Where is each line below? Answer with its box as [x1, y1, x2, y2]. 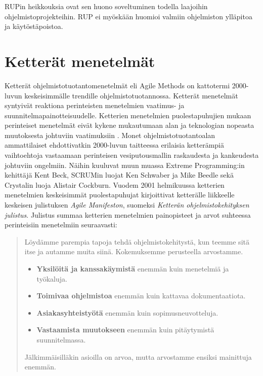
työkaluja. [36, 273, 67, 284]
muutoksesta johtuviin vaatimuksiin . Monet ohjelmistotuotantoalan [5, 129, 215, 140]
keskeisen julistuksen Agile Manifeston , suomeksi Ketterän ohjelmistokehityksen [5, 199, 249, 210]
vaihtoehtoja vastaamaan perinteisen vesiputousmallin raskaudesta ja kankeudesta [5, 150, 259, 160]
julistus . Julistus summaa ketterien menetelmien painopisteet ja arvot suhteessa [5, 209, 251, 220]
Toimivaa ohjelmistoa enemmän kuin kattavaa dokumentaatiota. [36, 290, 246, 301]
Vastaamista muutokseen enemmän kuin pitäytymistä [36, 324, 214, 335]
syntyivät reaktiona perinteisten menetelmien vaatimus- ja [5, 100, 185, 111]
